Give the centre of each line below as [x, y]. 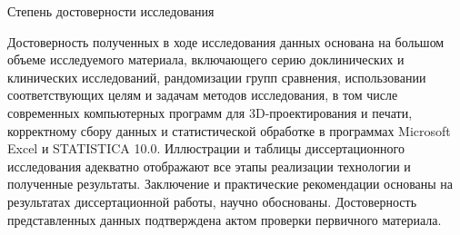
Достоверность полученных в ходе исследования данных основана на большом [226, 41]
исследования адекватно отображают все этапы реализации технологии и [209, 166]
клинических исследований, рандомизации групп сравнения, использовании [217, 77]
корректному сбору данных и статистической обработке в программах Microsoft [229, 130]
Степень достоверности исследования [111, 11]
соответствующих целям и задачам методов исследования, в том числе [203, 95]
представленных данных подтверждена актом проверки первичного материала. [225, 219]
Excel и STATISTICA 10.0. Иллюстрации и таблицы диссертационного [206, 148]
